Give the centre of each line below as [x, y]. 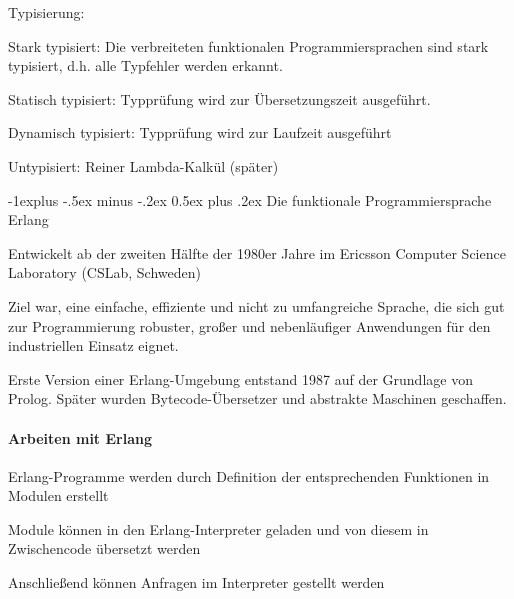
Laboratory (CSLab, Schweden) [104, 272]
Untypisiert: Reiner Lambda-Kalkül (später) [143, 165]
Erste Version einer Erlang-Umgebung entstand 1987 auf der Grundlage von [240, 378]
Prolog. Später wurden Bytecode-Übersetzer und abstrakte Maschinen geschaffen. [257, 398]
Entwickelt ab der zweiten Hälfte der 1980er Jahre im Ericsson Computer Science [257, 252]
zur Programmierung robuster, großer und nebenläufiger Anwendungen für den [249, 325]
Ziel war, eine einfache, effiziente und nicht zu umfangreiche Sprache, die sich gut [256, 305]
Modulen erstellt [58, 495]
